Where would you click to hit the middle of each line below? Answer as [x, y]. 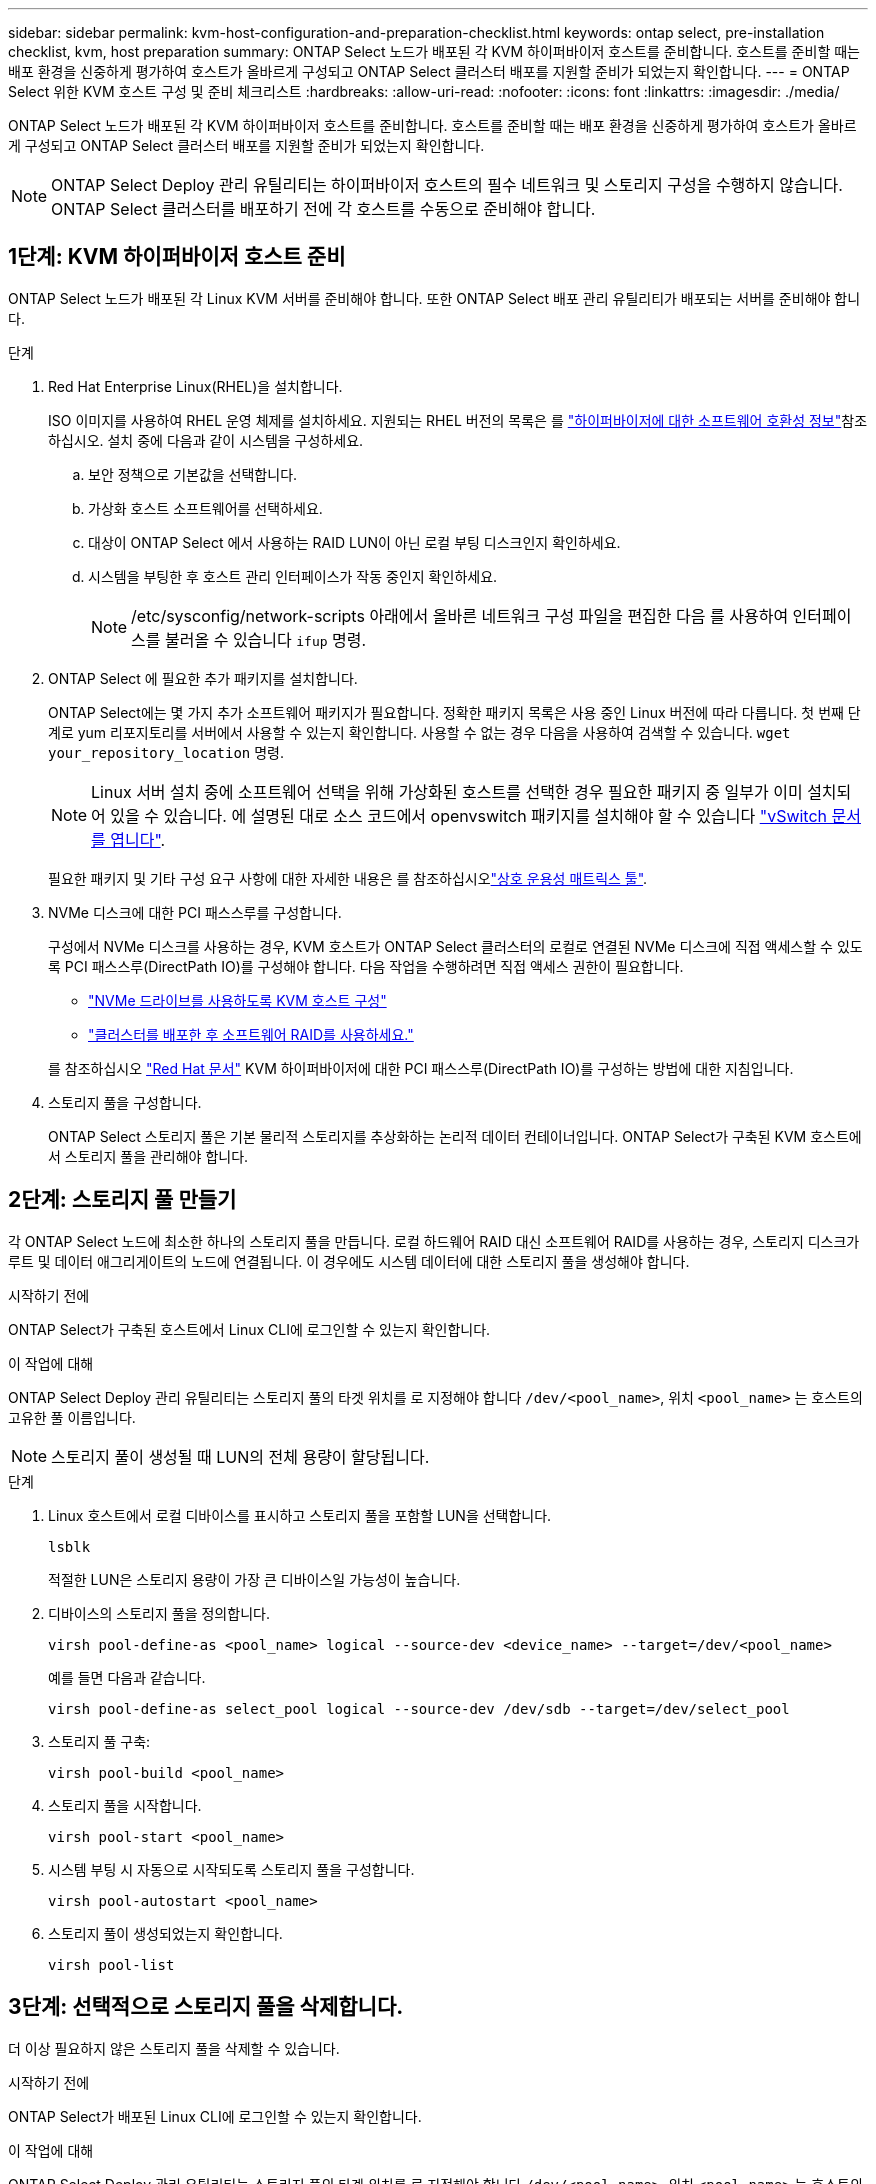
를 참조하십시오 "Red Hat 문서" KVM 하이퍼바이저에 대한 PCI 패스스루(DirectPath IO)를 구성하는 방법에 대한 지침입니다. [421, 1068]
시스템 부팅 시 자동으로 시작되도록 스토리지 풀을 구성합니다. [231, 1869]
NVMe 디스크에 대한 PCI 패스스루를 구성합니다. [195, 912]
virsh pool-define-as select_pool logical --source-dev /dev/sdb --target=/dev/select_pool [419, 1708]
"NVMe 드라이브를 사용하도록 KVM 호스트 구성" [237, 1000]
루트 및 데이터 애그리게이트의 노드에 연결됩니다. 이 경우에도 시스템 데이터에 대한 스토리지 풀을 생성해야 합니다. [349, 1261]
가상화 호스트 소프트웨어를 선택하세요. [205, 508]
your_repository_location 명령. [166, 752]
